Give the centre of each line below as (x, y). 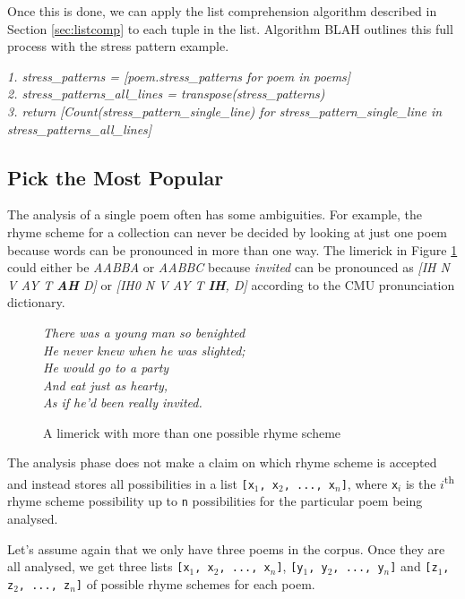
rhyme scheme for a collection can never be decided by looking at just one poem (228, 231)
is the (421, 483)
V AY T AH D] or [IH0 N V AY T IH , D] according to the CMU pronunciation (231, 284)
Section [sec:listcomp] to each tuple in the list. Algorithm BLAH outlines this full (230, 28)
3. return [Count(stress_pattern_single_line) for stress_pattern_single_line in (225, 111)
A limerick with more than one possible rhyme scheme (192, 432)
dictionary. (36, 302)
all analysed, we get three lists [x (99, 566)
